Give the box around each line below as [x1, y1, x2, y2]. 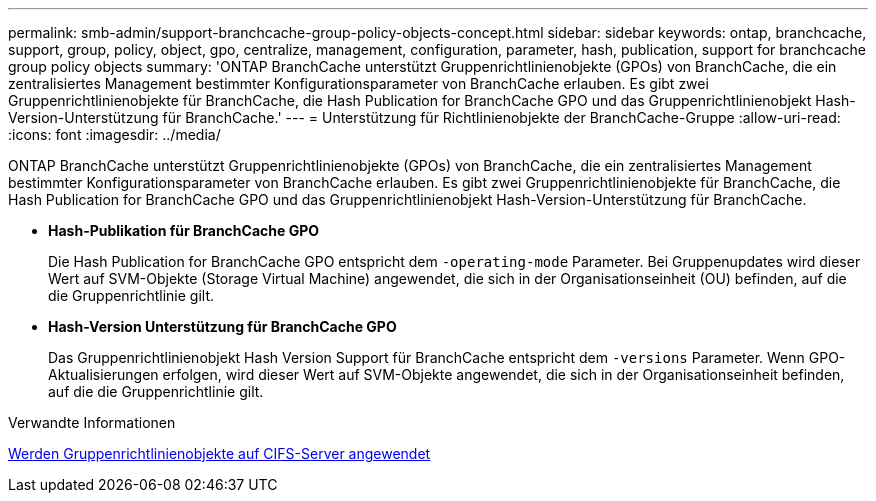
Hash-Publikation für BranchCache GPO [48, 222, 320, 239]
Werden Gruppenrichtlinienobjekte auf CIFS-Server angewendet [8, 445, 431, 462]
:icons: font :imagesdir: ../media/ [8, 126, 221, 143]
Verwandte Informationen [8, 414, 176, 431]
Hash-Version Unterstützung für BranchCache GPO [48, 318, 397, 335]
